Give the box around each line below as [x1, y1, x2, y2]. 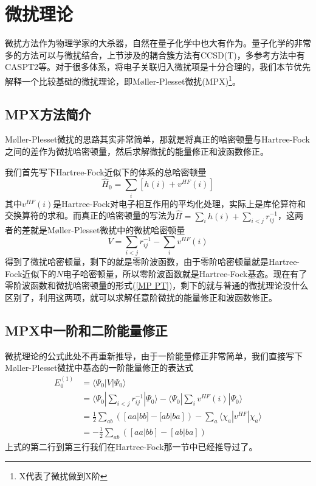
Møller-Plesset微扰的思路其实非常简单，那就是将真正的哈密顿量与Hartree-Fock [5, 133, 310, 146]
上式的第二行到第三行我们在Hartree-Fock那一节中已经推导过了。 [5, 440, 258, 453]
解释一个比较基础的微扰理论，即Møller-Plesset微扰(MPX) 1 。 [5, 72, 241, 87]
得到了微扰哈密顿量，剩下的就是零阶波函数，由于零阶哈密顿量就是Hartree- [5, 255, 300, 268]
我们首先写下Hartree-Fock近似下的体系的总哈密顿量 [5, 165, 207, 178]
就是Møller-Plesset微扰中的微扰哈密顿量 [30, 224, 185, 236]
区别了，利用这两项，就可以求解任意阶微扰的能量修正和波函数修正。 [5, 291, 277, 303]
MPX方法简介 [5, 104, 91, 123]
